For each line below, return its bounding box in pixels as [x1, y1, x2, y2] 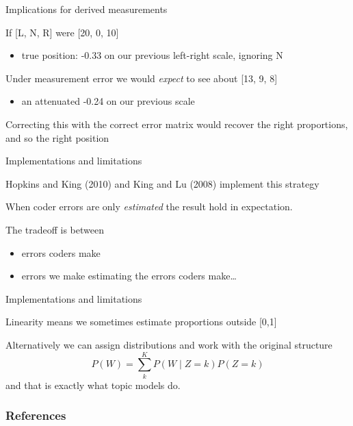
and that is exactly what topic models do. [5, 377, 181, 392]
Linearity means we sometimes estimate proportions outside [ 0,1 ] [5, 314, 277, 329]
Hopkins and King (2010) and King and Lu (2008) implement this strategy [5, 176, 319, 190]
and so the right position [5, 130, 109, 145]
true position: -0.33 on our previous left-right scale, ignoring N [21, 48, 283, 62]
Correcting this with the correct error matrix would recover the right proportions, [5, 116, 348, 131]
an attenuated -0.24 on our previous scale [21, 94, 195, 108]
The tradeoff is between [5, 222, 104, 236]
